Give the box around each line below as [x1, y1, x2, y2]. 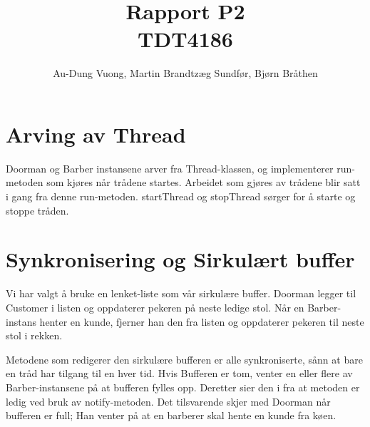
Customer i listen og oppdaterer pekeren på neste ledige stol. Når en [6, 299, 304, 314]
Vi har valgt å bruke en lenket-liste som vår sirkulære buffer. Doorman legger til [6, 286, 356, 301]
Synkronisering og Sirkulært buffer [6, 245, 355, 274]
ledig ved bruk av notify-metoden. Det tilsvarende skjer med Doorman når [6, 393, 331, 408]
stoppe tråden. [6, 202, 69, 217]
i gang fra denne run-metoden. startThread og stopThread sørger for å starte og [6, 189, 356, 204]
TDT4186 [138, 24, 233, 53]
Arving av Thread [6, 119, 186, 148]
